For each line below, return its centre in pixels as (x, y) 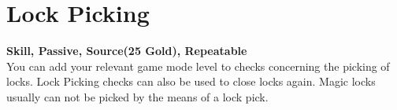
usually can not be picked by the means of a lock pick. (137, 96)
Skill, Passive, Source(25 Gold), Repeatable (127, 51)
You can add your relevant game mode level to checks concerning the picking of (198, 66)
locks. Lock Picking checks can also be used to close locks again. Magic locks (191, 81)
